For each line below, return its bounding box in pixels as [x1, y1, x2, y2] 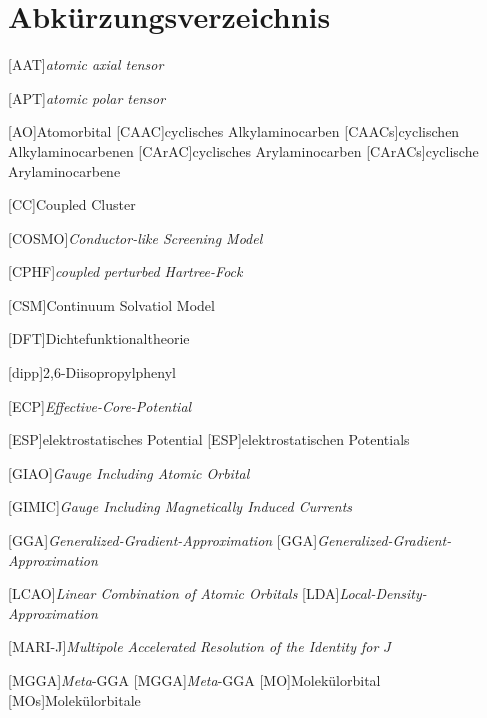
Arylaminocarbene [8, 160, 121, 181]
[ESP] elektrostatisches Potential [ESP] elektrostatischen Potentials [8, 429, 410, 450]
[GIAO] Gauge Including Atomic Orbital [8, 462, 250, 483]
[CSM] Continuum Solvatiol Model [8, 294, 215, 315]
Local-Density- [339, 583, 427, 604]
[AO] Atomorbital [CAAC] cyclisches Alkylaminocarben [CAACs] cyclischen [8, 121, 460, 142]
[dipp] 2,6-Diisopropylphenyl [8, 362, 176, 383]
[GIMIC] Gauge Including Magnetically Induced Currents [8, 496, 353, 517]
